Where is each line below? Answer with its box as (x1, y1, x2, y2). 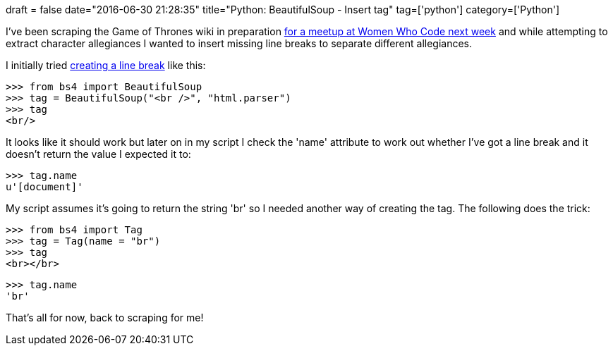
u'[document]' (6, 181, 83, 192)
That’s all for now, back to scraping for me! (6, 312, 204, 324)
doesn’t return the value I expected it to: (6, 148, 191, 160)
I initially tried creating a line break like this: (6, 59, 206, 71)
